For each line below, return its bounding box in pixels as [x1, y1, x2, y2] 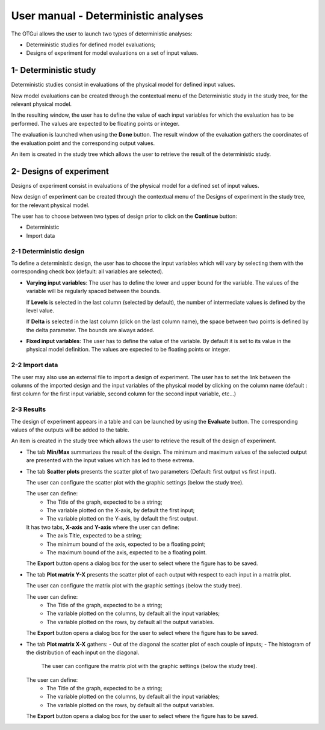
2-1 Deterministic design [11, 247, 85, 255]
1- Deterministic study [11, 65, 96, 75]
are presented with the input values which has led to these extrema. [26, 457, 195, 464]
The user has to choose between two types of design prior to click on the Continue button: [11, 212, 238, 220]
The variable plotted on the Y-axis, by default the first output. [46, 515, 198, 522]
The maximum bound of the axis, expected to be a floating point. [46, 549, 207, 556]
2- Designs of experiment [11, 166, 110, 176]
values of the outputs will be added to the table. [11, 426, 129, 433]
